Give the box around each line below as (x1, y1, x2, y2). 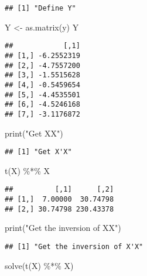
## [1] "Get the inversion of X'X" (5, 242, 143, 251)
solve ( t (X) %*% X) (5, 259, 74, 271)
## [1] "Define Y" (5, 4, 76, 12)
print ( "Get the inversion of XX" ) (5, 222, 121, 234)
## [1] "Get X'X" (5, 148, 72, 156)
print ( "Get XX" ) (5, 127, 63, 139)
